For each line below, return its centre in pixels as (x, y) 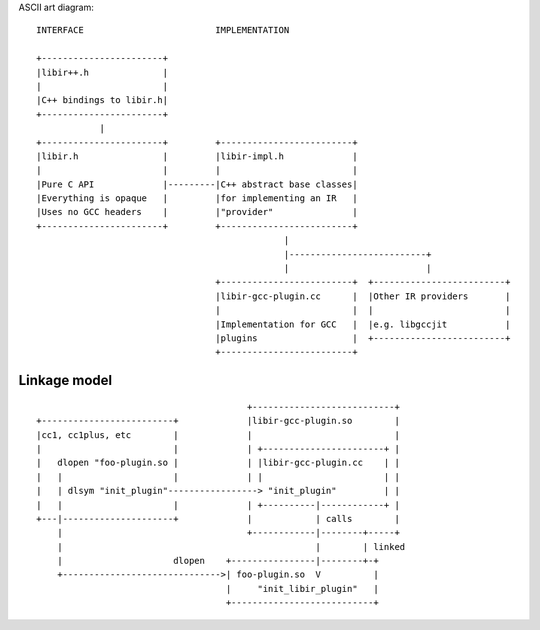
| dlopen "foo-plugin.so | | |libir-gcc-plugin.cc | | (218, 463)
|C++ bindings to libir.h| (102, 100)
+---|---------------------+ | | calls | (218, 518)
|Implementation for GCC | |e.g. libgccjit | (363, 324)
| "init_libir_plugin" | (302, 588)
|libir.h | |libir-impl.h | (197, 156)
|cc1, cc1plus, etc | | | (218, 434)
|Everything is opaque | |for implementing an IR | (197, 198)
